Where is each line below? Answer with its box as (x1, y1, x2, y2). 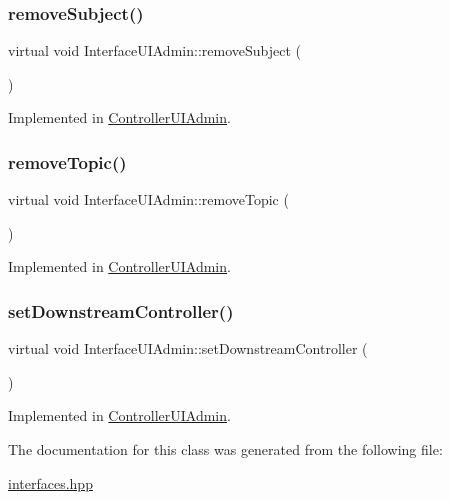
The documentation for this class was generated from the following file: (8, 439, 443, 459)
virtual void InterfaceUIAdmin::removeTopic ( (8, 189, 289, 210)
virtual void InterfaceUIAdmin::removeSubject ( (8, 40, 301, 61)
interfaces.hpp (8, 472, 93, 493)
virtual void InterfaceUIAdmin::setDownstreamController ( (8, 338, 368, 359)
